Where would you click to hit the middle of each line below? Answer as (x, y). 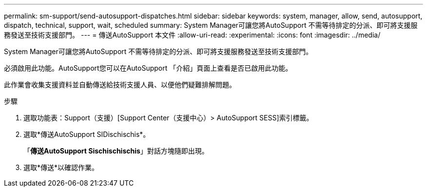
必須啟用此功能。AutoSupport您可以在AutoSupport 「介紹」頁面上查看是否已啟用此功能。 (148, 68)
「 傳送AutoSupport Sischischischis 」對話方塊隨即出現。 (116, 151)
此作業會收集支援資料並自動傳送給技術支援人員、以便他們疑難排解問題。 (120, 85)
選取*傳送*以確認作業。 (61, 167)
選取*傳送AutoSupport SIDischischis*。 (87, 134)
